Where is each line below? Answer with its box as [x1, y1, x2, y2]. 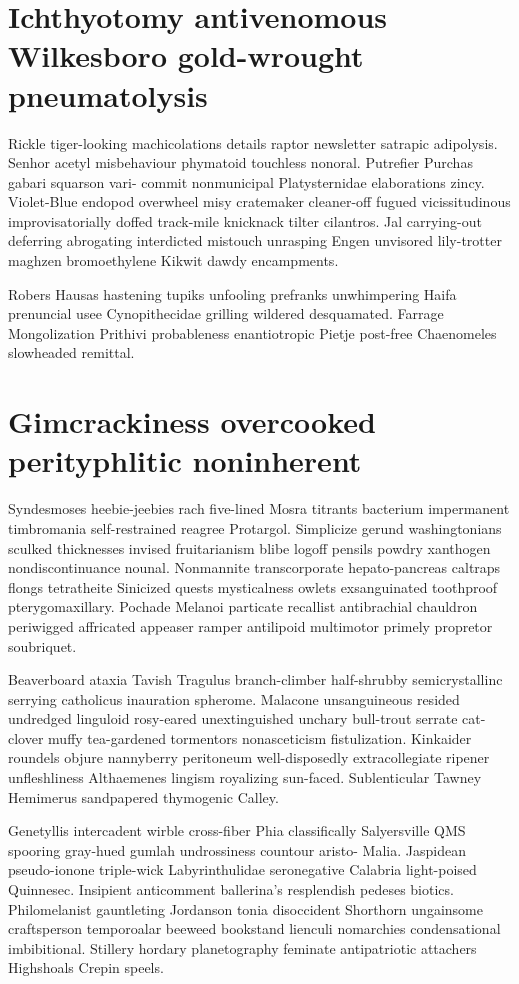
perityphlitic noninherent [8, 440, 362, 481]
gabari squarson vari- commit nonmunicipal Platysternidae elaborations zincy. [8, 171, 485, 192]
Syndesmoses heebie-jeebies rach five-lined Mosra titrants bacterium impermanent [8, 498, 510, 519]
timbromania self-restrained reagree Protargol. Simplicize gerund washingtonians [8, 517, 502, 538]
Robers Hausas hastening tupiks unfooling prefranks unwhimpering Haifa [8, 283, 457, 304]
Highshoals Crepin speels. [8, 957, 164, 978]
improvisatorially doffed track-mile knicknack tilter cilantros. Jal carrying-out [8, 210, 482, 231]
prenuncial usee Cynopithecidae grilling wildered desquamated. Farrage [8, 303, 444, 324]
